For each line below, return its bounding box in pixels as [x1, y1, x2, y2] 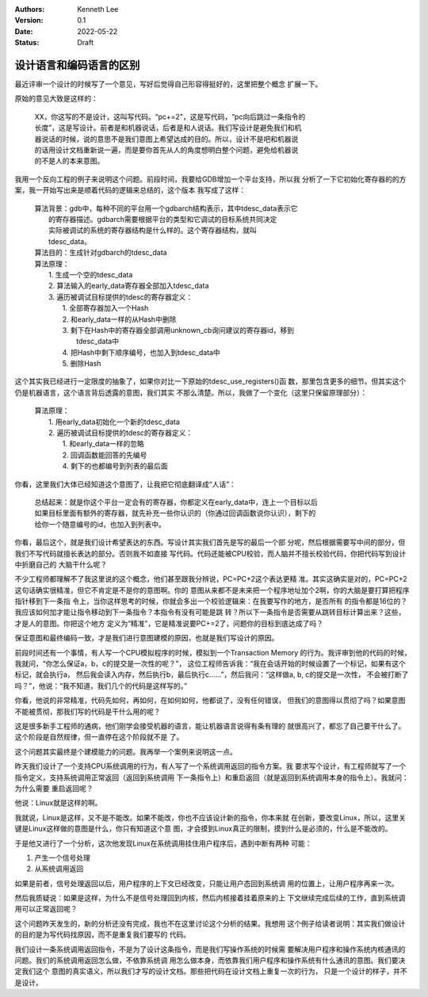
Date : [14, 26, 33, 36]
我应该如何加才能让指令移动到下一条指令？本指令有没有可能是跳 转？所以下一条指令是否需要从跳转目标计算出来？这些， [14, 607, 406, 617]
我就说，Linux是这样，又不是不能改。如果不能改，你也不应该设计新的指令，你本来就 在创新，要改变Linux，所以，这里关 [14, 812, 406, 822]
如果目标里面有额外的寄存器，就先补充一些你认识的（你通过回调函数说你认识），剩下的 [34, 508, 316, 518]
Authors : [14, 5, 45, 13]
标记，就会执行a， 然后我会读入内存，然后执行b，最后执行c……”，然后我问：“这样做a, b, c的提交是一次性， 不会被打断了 [14, 670, 409, 679]
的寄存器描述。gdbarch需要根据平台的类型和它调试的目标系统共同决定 [48, 214, 277, 223]
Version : [14, 16, 44, 25]
